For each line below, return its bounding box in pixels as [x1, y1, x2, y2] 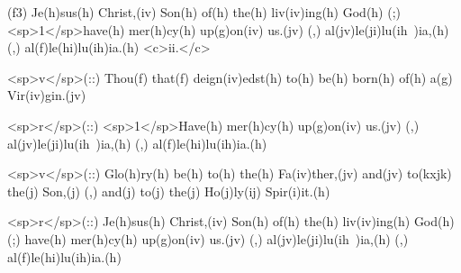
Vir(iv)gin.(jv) [7, 86, 86, 105]
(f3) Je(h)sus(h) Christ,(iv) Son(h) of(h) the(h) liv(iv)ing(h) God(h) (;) [7, 3, 402, 21]
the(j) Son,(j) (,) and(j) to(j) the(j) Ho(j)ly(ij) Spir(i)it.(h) [7, 181, 330, 200]
